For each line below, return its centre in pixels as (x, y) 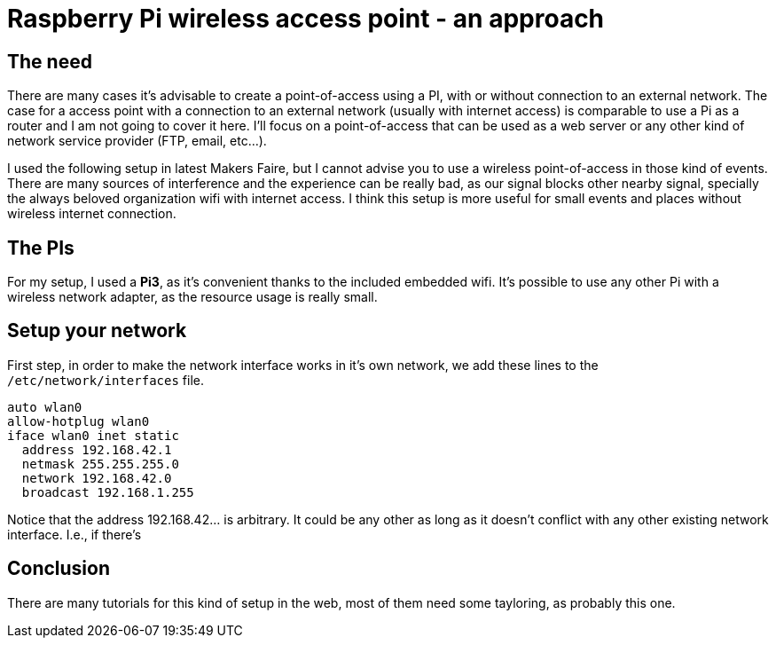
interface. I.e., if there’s (74, 534)
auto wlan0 (45, 407)
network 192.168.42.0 (97, 478)
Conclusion (59, 569)
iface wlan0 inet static (93, 435)
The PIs (41, 248)
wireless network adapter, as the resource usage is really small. (192, 297)
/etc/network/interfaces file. (106, 380)
